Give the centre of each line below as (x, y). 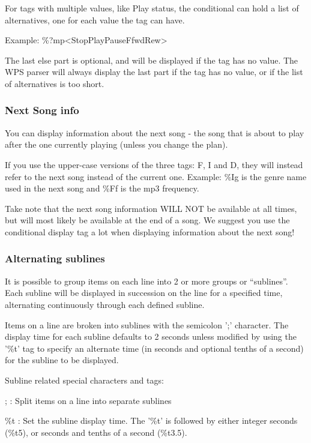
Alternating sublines (55, 258)
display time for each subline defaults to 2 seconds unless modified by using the (151, 336)
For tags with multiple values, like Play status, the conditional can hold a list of (152, 8)
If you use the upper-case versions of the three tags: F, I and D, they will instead (154, 164)
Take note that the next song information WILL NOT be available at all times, (151, 208)
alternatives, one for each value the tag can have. (95, 20)
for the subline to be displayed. (62, 360)
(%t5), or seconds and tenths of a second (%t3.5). (96, 432)
